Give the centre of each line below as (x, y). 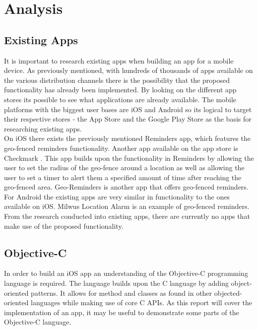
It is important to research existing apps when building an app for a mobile (119, 60)
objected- (228, 293)
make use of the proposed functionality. (64, 226)
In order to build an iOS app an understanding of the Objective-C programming (126, 273)
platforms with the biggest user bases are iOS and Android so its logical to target (128, 109)
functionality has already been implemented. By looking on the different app (120, 90)
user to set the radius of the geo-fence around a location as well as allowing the (124, 167)
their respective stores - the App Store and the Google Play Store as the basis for (128, 119)
